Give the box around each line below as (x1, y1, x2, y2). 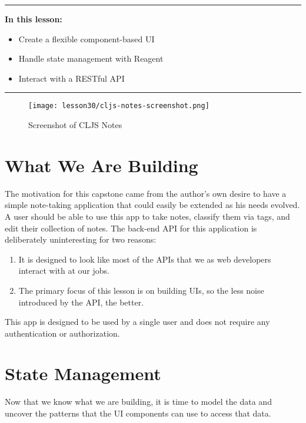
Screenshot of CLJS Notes (28, 119, 122, 131)
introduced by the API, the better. (18, 296, 144, 308)
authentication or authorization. (5, 327, 120, 339)
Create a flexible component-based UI (18, 32, 155, 45)
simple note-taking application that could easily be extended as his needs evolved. (5, 199, 300, 211)
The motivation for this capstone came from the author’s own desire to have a (5, 187, 287, 199)
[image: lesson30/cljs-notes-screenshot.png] (28, 102, 209, 110)
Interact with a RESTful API (18, 72, 125, 84)
